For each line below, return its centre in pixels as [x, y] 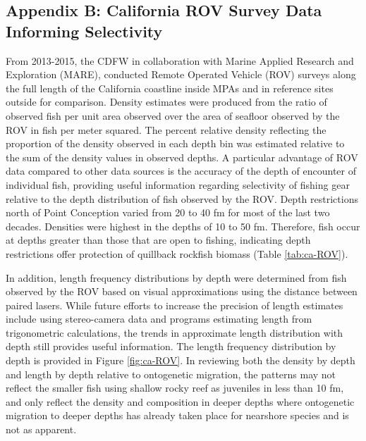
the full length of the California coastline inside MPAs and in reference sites [170, 88]
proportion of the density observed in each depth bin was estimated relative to [175, 143]
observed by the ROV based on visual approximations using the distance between [182, 291]
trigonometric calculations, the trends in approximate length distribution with [175, 332]
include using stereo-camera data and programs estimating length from [159, 319]
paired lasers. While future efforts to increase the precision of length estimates [175, 305]
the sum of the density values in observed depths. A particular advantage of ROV [182, 157]
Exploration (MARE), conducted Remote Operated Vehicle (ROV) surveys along [181, 74]
